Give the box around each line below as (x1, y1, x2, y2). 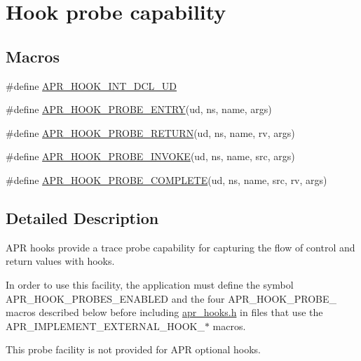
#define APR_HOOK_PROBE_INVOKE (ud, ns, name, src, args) (6, 149, 295, 164)
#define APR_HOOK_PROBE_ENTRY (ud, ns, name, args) (6, 102, 272, 117)
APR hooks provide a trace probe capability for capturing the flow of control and (6, 239, 355, 254)
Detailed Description (6, 206, 159, 228)
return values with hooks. (6, 254, 115, 268)
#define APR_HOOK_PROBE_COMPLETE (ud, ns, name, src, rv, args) (6, 172, 327, 187)
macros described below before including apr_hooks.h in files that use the (6, 305, 323, 320)
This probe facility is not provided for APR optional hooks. (6, 342, 261, 357)
